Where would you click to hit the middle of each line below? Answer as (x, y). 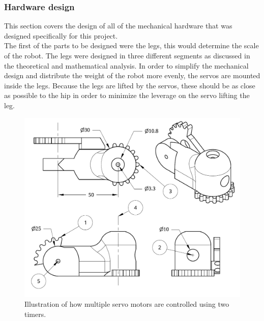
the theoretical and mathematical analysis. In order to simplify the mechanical (126, 65)
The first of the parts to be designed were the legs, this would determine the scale (131, 45)
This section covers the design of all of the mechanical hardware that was (118, 26)
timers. (35, 314)
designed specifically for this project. (61, 35)
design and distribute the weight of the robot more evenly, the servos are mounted (132, 75)
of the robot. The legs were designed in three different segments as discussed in (127, 55)
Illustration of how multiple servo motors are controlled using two (127, 304)
